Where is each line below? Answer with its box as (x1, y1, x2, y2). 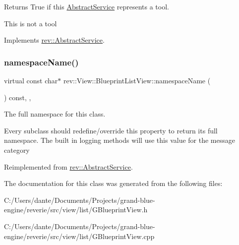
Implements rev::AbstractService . (4, 35, 105, 45)
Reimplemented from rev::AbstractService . (4, 161, 133, 172)
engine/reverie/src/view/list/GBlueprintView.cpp (4, 231, 155, 241)
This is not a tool (4, 18, 57, 28)
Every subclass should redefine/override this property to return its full (4, 125, 218, 135)
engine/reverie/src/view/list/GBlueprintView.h (4, 204, 148, 215)
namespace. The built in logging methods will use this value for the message (4, 135, 235, 145)
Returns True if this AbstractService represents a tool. (4, 1, 169, 11)
